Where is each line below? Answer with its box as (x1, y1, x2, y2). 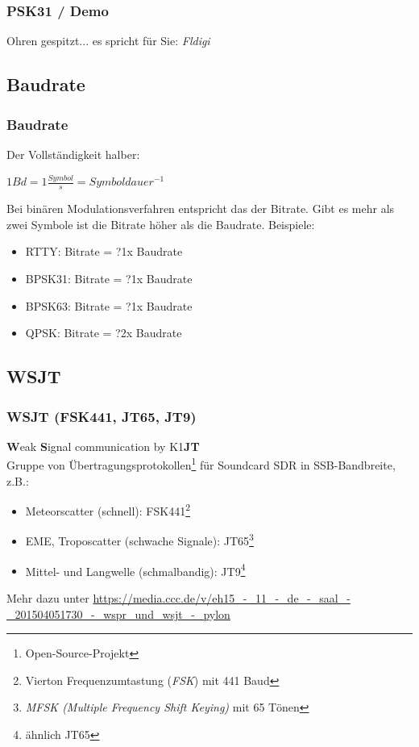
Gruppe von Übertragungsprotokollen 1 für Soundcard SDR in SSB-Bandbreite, (6, 454, 396, 474)
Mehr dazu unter (6, 589, 89, 606)
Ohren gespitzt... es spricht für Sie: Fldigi (6, 32, 210, 49)
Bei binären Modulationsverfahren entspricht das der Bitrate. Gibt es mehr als (6, 200, 395, 217)
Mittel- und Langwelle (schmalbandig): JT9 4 (25, 560, 246, 579)
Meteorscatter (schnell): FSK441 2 (25, 500, 191, 519)
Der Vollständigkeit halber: (6, 145, 140, 162)
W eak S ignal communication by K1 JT (6, 437, 200, 454)
